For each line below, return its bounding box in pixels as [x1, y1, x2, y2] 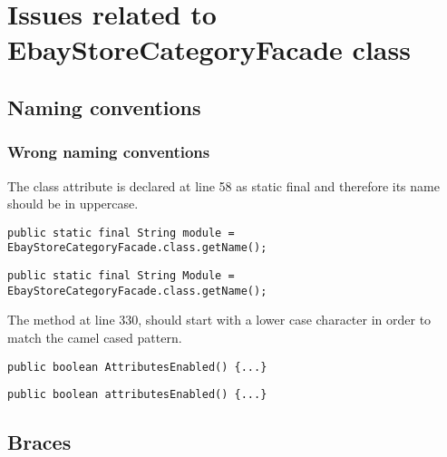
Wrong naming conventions [7, 141, 210, 163]
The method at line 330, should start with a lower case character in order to [7, 310, 432, 329]
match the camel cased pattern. [7, 327, 182, 346]
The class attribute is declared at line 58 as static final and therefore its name [7, 176, 440, 195]
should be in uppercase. [7, 194, 139, 213]
